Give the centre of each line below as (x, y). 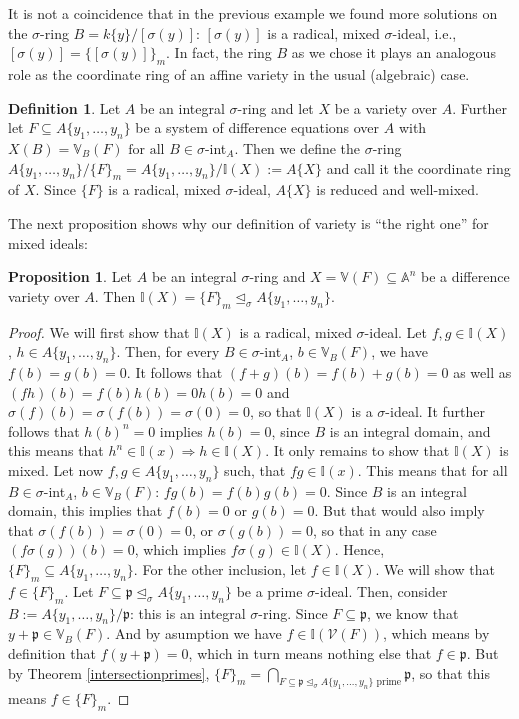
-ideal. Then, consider (381, 590)
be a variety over (386, 107)
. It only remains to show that (357, 450)
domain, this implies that (85, 510)
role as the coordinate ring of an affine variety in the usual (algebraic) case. (239, 73)
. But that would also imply (399, 510)
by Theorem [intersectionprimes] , (109, 672)
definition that (52, 653)
